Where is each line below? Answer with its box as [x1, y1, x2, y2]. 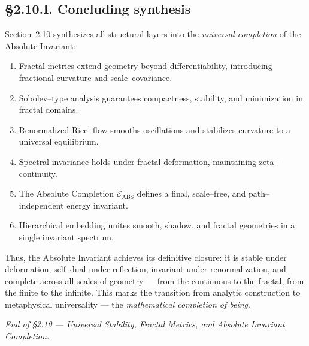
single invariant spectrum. [19, 230, 114, 243]
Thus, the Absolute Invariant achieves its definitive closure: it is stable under [5, 251, 287, 263]
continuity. [19, 167, 57, 179]
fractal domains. [19, 103, 78, 116]
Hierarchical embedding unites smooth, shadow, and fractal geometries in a [19, 219, 295, 231]
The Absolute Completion [19, 187, 114, 200]
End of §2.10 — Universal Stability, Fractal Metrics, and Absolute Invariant [5, 318, 285, 330]
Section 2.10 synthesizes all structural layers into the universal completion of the [5, 28, 301, 40]
